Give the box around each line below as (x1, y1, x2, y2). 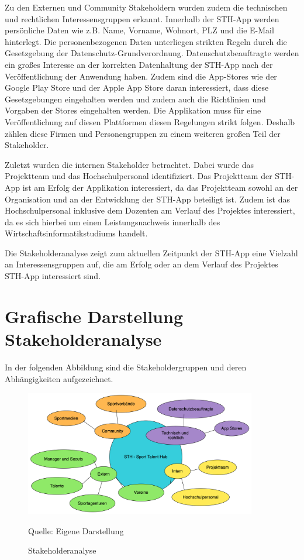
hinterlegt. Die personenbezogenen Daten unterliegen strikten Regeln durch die (5, 35, 287, 47)
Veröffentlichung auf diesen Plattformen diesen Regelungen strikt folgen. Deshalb (5, 115, 295, 128)
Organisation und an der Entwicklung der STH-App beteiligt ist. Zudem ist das (5, 193, 290, 205)
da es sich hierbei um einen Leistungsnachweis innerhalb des (5, 215, 220, 228)
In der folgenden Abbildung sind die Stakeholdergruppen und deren (5, 360, 247, 373)
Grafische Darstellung (5, 304, 183, 328)
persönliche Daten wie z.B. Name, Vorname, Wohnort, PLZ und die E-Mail (5, 24, 274, 36)
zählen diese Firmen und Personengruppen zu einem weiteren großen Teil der (5, 127, 281, 139)
